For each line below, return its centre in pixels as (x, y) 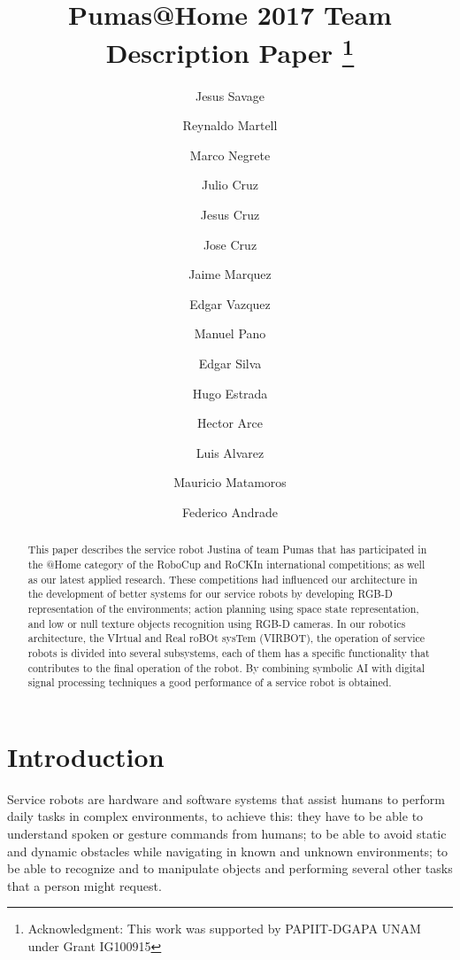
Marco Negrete (230, 155)
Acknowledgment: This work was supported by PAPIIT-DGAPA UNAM (224, 929)
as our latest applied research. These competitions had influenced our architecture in (222, 579)
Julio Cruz (230, 185)
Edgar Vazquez (230, 303)
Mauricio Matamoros (230, 482)
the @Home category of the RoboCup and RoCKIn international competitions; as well (226, 564)
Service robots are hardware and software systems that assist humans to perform (226, 798)
